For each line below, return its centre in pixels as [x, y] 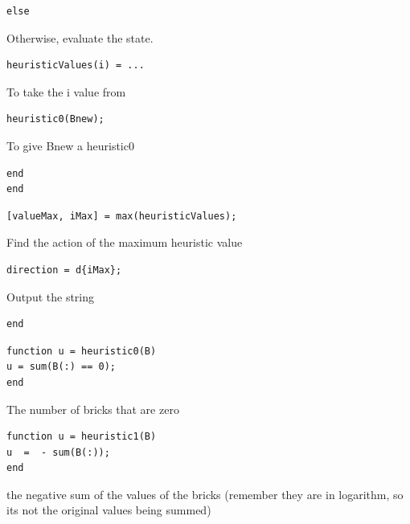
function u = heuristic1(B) [82, 437]
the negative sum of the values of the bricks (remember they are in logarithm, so [205, 494]
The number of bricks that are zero [93, 409]
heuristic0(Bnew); [55, 119]
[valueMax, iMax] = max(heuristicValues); [122, 216]
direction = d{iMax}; [64, 270]
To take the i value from [66, 91]
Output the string [51, 296]
